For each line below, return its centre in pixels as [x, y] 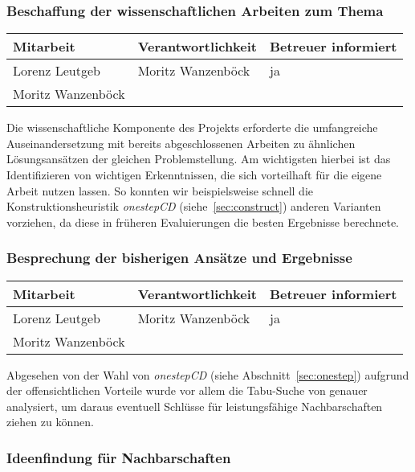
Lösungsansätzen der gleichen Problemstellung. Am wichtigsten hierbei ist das [199, 159]
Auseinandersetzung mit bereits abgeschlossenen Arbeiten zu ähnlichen [181, 143]
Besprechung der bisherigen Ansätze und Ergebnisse [179, 258]
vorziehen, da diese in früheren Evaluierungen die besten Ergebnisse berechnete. [203, 222]
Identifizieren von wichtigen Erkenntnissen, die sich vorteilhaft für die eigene [194, 174]
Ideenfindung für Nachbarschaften [119, 457]
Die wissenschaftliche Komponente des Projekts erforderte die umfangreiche [192, 127]
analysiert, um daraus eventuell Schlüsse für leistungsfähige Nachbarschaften [195, 406]
